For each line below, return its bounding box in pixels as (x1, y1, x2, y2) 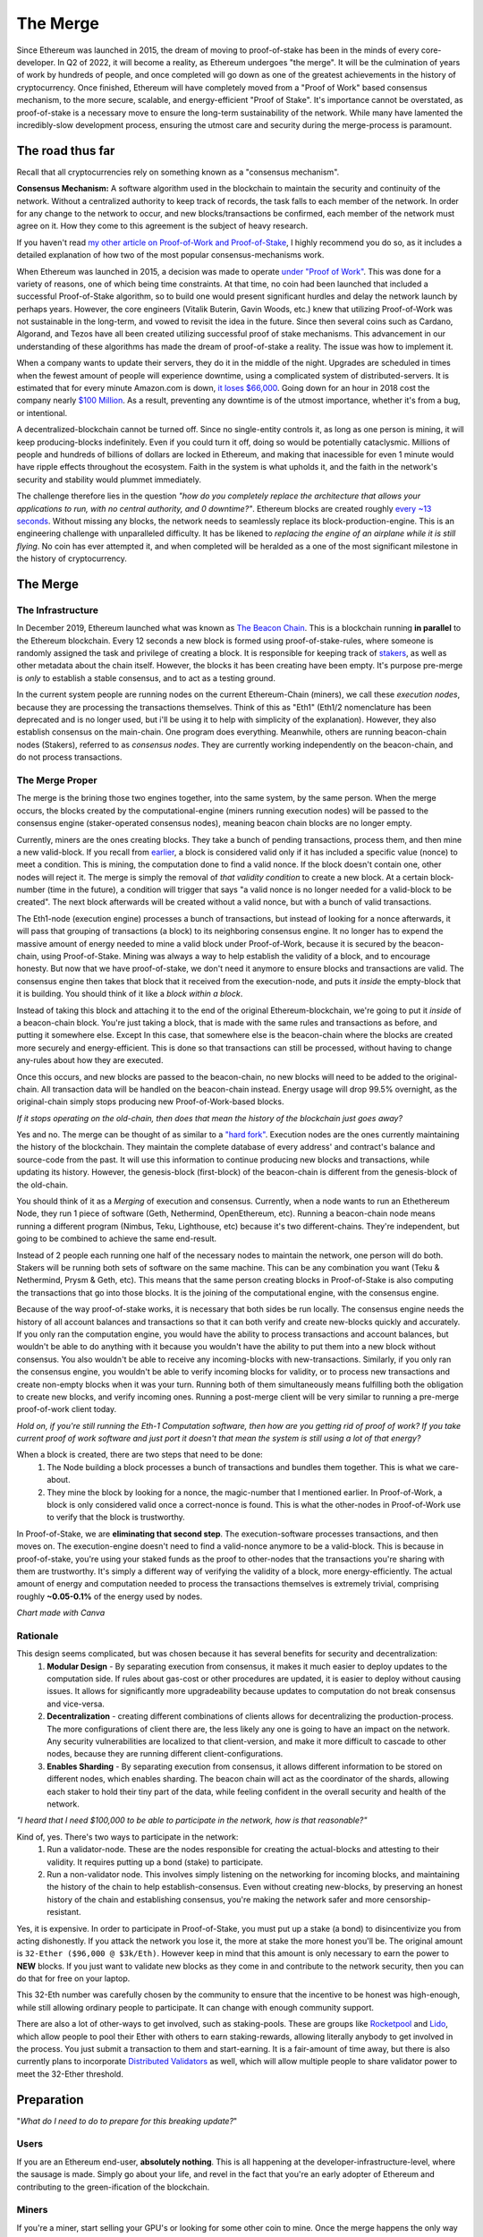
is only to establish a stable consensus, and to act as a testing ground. (16, 672, 276, 684)
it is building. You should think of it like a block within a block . (16, 989, 243, 999)
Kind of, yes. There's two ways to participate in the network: (16, 1831, 239, 1842)
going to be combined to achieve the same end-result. (16, 1233, 217, 1244)
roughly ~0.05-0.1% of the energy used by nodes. (16, 1591, 203, 1602)
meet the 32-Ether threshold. (16, 2068, 124, 2080)
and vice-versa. (47, 1698, 105, 1709)
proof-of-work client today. (16, 1404, 117, 1415)
